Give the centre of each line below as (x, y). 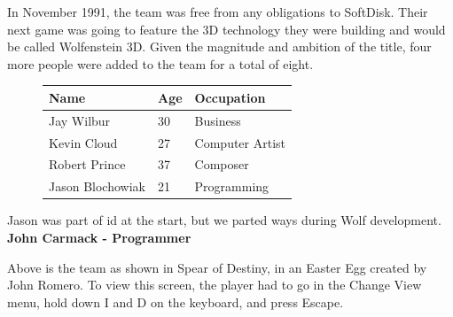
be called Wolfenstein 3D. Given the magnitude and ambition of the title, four (219, 46)
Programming (232, 186)
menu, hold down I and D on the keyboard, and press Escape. (176, 302)
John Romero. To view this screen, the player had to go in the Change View (215, 285)
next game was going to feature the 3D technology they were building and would (226, 29)
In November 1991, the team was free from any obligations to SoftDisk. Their (218, 12)
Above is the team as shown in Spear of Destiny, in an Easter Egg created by (217, 267)
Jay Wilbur (80, 120)
